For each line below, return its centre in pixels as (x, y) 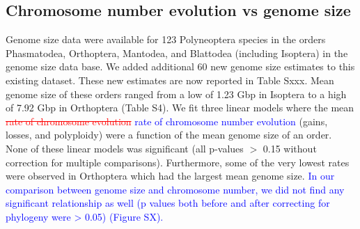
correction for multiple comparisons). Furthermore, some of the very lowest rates (178, 162)
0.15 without (290, 148)
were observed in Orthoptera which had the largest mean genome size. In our (170, 176)
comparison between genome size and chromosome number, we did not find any (175, 189)
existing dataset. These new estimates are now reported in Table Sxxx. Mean (170, 80)
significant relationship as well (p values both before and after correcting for (168, 203)
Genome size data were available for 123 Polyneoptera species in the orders (166, 39)
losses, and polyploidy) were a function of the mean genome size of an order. (169, 135)
